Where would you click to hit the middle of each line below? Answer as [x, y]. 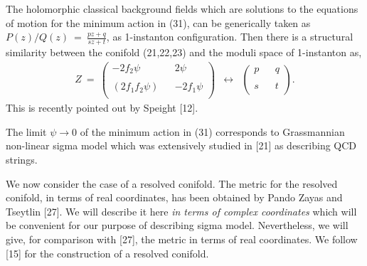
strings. [22, 160]
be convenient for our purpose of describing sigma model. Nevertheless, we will [177, 225]
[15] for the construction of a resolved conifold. [107, 253]
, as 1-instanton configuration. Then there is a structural [230, 37]
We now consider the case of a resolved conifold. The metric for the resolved [172, 183]
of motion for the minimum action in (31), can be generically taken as [158, 22]
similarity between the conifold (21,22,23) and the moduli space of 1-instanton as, [184, 52]
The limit [26, 131]
